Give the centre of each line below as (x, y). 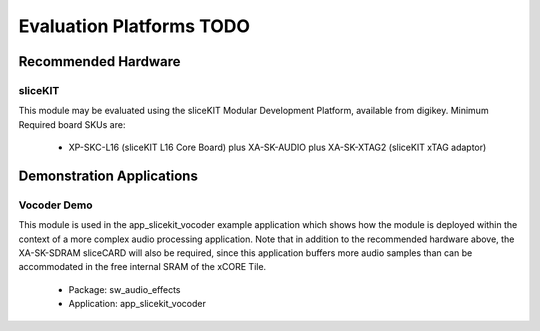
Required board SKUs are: (72, 124)
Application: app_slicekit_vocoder (137, 304)
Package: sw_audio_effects (124, 289)
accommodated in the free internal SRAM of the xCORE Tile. (142, 267)
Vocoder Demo (56, 205)
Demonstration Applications (108, 175)
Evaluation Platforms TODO (134, 26)
